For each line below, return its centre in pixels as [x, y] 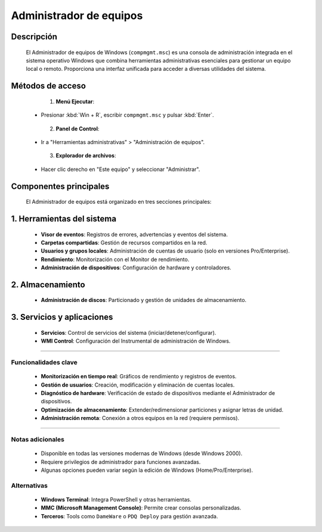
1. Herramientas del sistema [64, 218]
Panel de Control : [78, 129]
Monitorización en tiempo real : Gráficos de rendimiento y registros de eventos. [139, 377]
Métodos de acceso [49, 86]
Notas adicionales [38, 439]
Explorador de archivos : [86, 155]
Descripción [34, 37]
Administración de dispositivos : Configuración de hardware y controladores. [136, 267]
